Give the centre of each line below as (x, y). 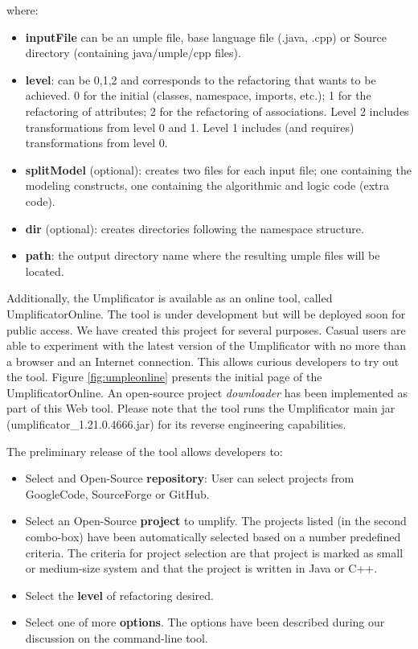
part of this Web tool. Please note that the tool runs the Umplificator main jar (201, 408)
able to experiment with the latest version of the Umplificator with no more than (206, 345)
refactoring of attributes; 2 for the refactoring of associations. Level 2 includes (217, 111)
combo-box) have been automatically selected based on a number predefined (213, 537)
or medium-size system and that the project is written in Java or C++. (201, 568)
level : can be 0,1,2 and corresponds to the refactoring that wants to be (201, 79)
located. (45, 271)
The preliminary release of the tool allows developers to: (145, 451)
